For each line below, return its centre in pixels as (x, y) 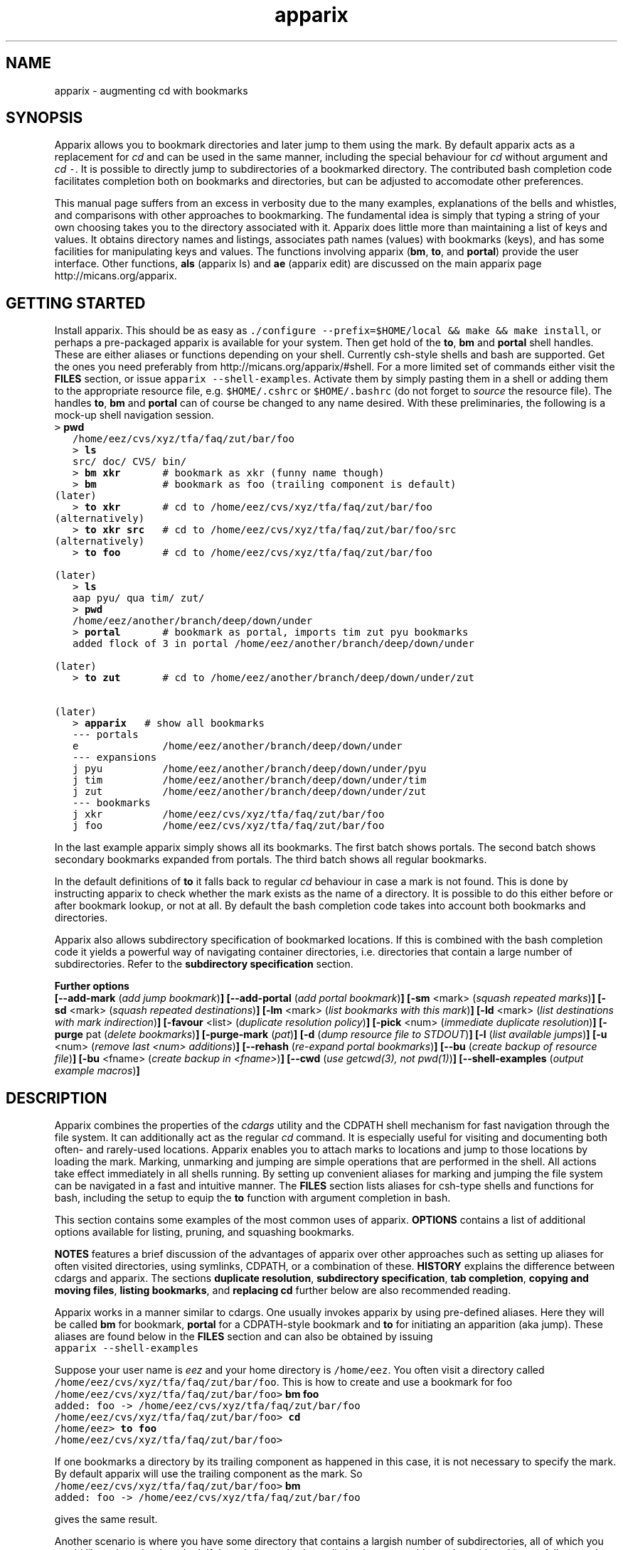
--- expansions (115, 758)
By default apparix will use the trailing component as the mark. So (208, 1474)
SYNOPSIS (44, 118)
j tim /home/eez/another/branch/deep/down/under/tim (250, 780)
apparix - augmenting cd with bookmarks (151, 90)
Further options (92, 986)
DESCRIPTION (57, 1098)
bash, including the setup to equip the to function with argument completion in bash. (252, 1198)
